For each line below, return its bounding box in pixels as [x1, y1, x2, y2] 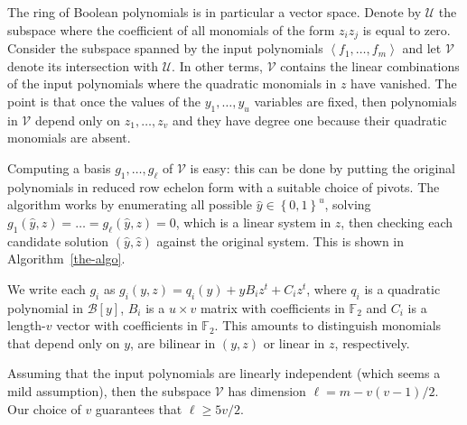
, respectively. [334, 333, 410, 352]
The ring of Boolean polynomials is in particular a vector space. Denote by [7, 3, 422, 21]
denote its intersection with [7, 56, 159, 75]
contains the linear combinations [280, 56, 460, 75]
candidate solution [7, 231, 109, 250]
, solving [324, 195, 371, 214]
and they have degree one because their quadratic [172, 110, 447, 129]
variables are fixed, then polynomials [254, 91, 457, 110]
